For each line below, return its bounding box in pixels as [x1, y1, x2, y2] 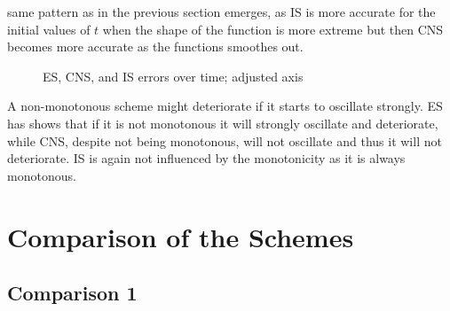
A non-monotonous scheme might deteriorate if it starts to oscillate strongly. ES [7, 97, 443, 115]
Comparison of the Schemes [7, 218, 354, 254]
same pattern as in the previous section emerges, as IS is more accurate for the [7, 3, 436, 20]
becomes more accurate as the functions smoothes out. [7, 37, 304, 56]
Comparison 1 [7, 279, 138, 307]
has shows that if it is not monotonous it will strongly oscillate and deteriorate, [7, 113, 438, 132]
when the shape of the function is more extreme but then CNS [102, 19, 444, 38]
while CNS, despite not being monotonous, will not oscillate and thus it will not [7, 131, 442, 150]
